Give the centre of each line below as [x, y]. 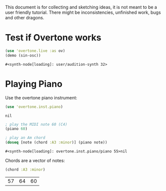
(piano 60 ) [16, 129]
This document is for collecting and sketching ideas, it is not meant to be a [81, 7]
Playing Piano [34, 84]
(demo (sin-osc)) [23, 55]
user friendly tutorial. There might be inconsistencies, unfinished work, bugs [83, 12]
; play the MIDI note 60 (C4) [36, 124]
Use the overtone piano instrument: [41, 97]
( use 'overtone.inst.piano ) [34, 107]
